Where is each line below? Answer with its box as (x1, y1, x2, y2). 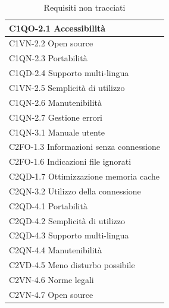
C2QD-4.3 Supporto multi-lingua (9, 229, 129, 241)
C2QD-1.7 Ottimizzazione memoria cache (9, 170, 159, 183)
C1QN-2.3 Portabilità (9, 52, 87, 64)
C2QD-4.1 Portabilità (9, 199, 87, 212)
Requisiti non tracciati (43, 1, 126, 13)
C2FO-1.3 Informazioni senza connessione (9, 140, 161, 153)
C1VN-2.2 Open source (9, 37, 93, 49)
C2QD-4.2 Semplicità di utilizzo (9, 214, 126, 227)
